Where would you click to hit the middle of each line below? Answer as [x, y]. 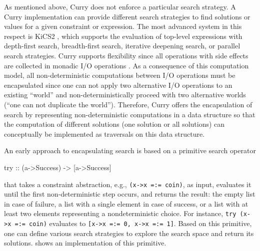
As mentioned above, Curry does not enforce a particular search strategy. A [120, 6]
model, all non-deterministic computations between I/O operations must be [120, 75]
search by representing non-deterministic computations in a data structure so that [130, 114]
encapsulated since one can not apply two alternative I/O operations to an [118, 85]
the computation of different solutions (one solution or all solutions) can [114, 124]
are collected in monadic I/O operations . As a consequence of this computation [126, 65]
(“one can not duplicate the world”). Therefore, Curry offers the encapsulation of [128, 104]
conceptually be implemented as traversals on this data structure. [104, 133]
